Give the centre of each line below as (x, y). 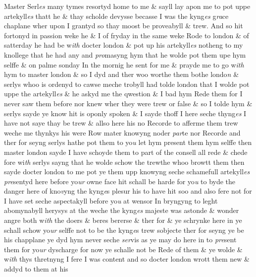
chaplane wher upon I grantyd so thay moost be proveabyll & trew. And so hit (124, 26)
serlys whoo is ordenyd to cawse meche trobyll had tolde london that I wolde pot (127, 84)
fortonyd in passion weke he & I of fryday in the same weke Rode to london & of (127, 35)
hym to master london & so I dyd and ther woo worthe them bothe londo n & (122, 74)
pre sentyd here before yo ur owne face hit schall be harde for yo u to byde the (120, 181)
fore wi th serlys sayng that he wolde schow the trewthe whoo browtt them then (124, 162)
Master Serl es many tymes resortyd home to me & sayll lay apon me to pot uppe (127, 6)
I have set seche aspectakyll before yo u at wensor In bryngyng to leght (111, 200)
